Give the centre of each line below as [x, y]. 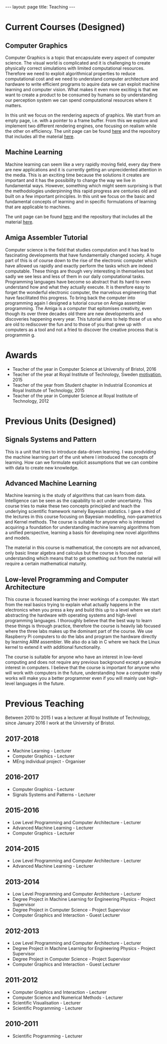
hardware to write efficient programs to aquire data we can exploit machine [83, 84]
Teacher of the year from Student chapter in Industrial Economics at [82, 385]
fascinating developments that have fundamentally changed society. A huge [83, 255]
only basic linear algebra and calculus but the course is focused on [74, 553]
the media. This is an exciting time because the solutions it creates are [77, 175]
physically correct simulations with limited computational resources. [75, 68]
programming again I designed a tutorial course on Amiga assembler [76, 303]
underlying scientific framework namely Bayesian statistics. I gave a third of [83, 511]
